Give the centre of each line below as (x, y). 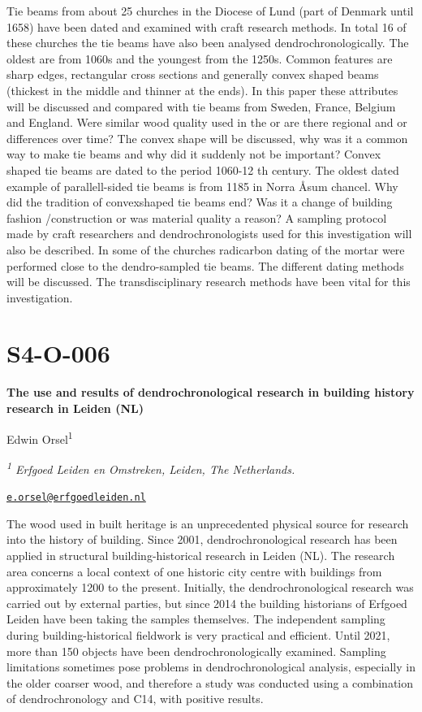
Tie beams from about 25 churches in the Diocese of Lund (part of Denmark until (210, 11)
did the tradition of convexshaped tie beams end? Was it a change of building (200, 202)
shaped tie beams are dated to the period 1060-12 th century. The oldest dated (203, 169)
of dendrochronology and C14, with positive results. (135, 699)
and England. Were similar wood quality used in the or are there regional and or (207, 122)
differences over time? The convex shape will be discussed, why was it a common (207, 138)
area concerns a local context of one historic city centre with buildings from (194, 571)
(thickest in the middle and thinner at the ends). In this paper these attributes (202, 90)
